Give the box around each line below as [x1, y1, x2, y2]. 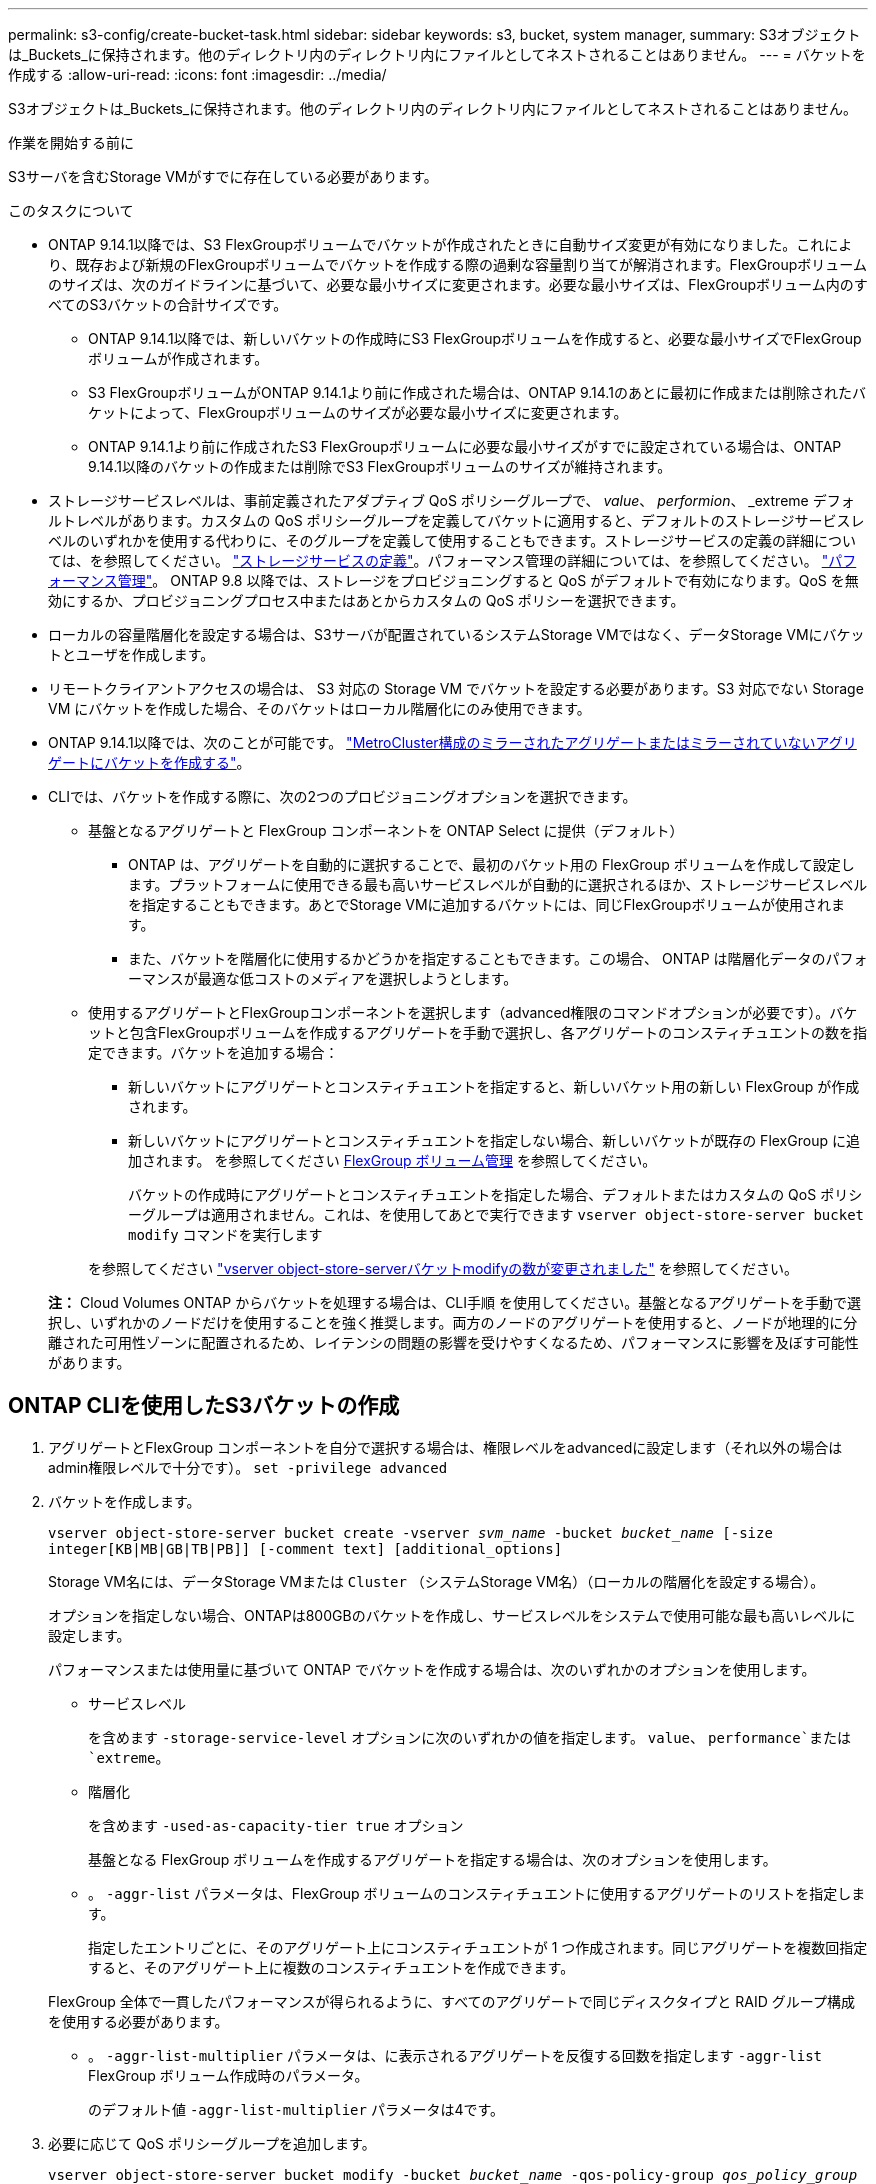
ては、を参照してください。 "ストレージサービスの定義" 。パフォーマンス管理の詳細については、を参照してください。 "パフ [48, 552, 857, 569]
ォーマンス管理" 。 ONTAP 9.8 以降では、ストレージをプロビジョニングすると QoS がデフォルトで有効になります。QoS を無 [48, 572, 859, 589]
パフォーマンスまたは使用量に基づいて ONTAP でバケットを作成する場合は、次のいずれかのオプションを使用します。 [48, 1660, 816, 1678]
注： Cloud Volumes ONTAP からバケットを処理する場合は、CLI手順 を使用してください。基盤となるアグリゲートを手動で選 [48, 1294, 862, 1311]
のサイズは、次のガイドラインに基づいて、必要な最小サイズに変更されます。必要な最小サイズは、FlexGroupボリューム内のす [48, 276, 868, 293]
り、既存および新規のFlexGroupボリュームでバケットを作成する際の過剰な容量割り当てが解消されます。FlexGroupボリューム [48, 256, 867, 273]
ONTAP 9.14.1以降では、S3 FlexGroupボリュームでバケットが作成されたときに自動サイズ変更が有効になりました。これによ [48, 236, 853, 253]
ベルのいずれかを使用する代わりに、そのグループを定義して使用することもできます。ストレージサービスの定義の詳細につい [48, 532, 857, 549]
